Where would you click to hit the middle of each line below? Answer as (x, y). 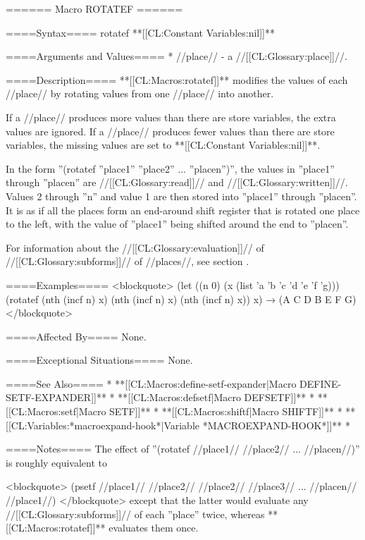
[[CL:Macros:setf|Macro (56, 411)
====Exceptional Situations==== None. (99, 360)
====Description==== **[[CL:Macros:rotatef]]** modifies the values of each (177, 79)
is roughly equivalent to (57, 462)
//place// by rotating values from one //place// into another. (140, 93)
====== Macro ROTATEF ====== (94, 8)
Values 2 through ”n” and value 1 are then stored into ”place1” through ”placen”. (181, 196)
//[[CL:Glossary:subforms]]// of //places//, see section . (128, 261)
